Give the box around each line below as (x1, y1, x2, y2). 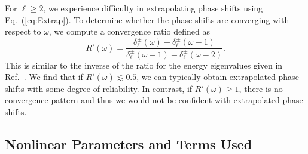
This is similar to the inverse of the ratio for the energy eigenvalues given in (5, 58, 283, 71)
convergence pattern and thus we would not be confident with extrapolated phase (5, 94, 303, 106)
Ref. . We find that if (5, 70, 83, 83)
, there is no (239, 82, 283, 94)
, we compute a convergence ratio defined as (48, 25, 210, 38)
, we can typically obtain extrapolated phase (136, 70, 299, 83)
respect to (5, 25, 41, 38)
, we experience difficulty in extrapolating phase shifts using (43, 2, 263, 14)
